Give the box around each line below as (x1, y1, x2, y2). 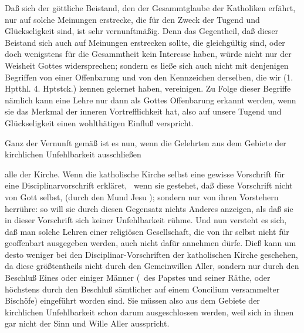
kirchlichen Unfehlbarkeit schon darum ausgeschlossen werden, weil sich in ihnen (5, 305, 294, 318)
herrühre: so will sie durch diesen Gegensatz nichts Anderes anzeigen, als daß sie (5, 202, 293, 214)
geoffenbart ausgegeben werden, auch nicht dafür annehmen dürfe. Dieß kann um (5, 237, 296, 249)
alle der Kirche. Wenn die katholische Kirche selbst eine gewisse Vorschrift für (5, 167, 285, 180)
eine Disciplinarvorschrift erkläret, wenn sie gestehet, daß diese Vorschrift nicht (5, 179, 293, 191)
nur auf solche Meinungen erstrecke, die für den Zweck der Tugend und (5, 13, 260, 25)
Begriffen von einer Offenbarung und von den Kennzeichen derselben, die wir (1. (5, 70, 293, 83)
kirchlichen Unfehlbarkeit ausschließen (5, 148, 141, 160)
